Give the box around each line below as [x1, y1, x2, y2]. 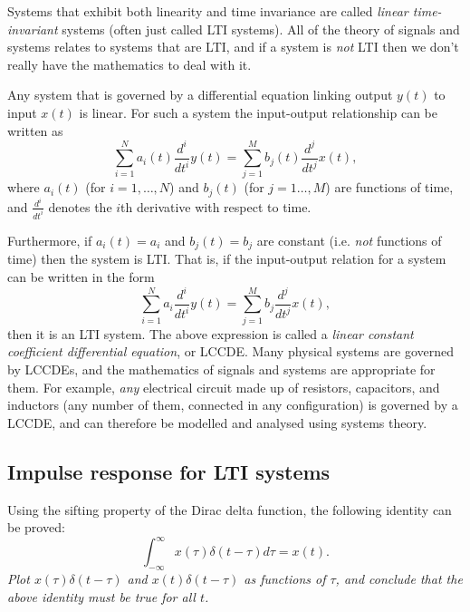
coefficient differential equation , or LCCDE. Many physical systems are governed [7, 342, 455, 361]
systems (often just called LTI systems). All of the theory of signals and [62, 19, 460, 38]
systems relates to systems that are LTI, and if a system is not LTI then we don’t [7, 37, 459, 56]
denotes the [48, 197, 112, 216]
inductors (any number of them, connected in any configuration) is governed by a [7, 395, 458, 414]
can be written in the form [7, 267, 155, 286]
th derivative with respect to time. [120, 197, 312, 216]
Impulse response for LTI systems [7, 457, 331, 485]
